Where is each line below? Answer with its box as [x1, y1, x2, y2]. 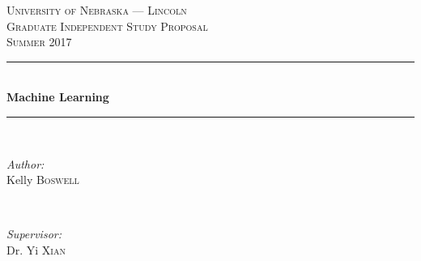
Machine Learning [6, 88, 109, 105]
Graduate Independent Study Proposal [6, 17, 208, 34]
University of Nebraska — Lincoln [6, 2, 187, 18]
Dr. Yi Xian [6, 241, 66, 258]
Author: [6, 155, 45, 172]
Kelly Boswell [6, 171, 79, 188]
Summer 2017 [6, 33, 72, 50]
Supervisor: [6, 225, 62, 242]
